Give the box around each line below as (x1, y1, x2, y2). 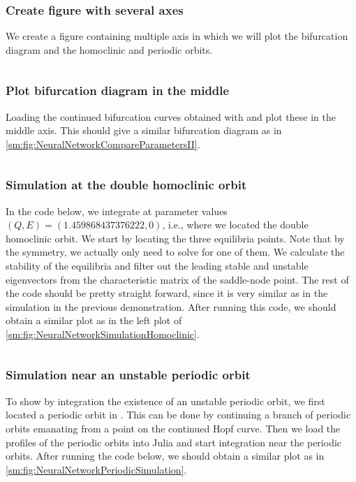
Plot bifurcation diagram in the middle (6, 82, 230, 99)
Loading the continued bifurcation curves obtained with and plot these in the (6, 109, 336, 124)
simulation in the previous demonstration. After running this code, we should (6, 299, 336, 314)
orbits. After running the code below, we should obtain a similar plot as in (6, 448, 325, 463)
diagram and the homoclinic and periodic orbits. (6, 42, 213, 57)
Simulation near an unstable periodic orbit (6, 366, 251, 384)
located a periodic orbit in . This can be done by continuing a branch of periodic (6, 407, 351, 422)
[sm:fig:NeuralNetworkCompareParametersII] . (6, 136, 200, 151)
